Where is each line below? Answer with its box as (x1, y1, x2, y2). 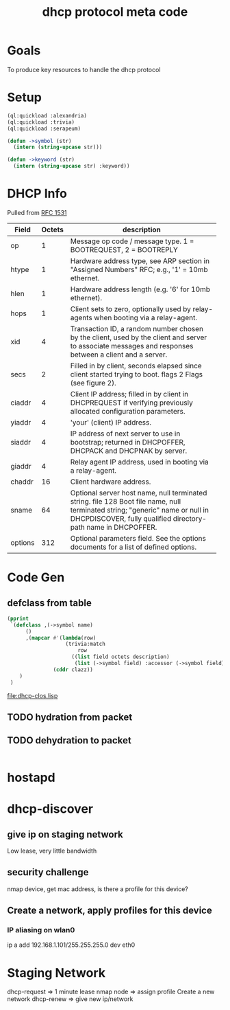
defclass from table (7, 597, 92, 609)
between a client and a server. (70, 350, 168, 359)
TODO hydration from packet (7, 711, 133, 723)
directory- (172, 513, 207, 523)
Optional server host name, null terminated (70, 488, 207, 497)
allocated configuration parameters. (70, 406, 186, 416)
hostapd (7, 770, 56, 785)
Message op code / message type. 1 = (70, 236, 194, 246)
